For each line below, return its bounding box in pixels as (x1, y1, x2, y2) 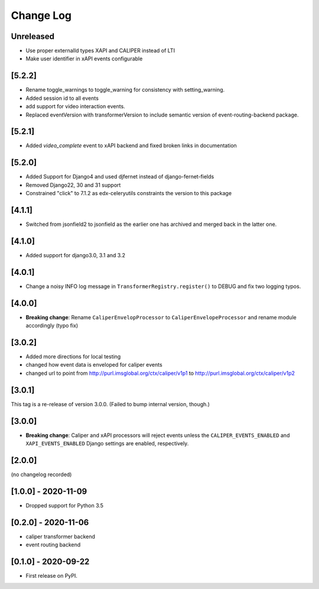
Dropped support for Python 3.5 (25, 501, 103, 509)
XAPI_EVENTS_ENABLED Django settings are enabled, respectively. (25, 440, 189, 447)
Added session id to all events (25, 95, 99, 102)
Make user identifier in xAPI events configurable (25, 55, 143, 62)
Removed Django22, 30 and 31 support (25, 181, 121, 189)
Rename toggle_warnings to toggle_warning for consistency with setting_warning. (25, 86, 225, 93)
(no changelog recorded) (11, 471, 72, 478)
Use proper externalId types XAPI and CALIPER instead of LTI (25, 47, 175, 54)
